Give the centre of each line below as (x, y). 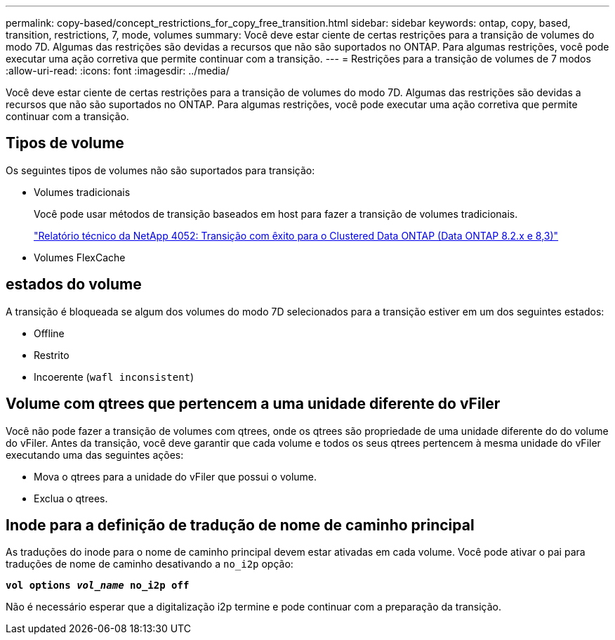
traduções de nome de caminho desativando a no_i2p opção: (150, 564)
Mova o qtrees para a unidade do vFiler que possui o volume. (176, 476)
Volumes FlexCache (80, 257)
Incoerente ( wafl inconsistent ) (114, 377)
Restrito (52, 355)
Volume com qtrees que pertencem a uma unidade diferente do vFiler (253, 404)
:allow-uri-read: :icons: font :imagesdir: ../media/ (118, 71)
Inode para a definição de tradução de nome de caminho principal (240, 525)
